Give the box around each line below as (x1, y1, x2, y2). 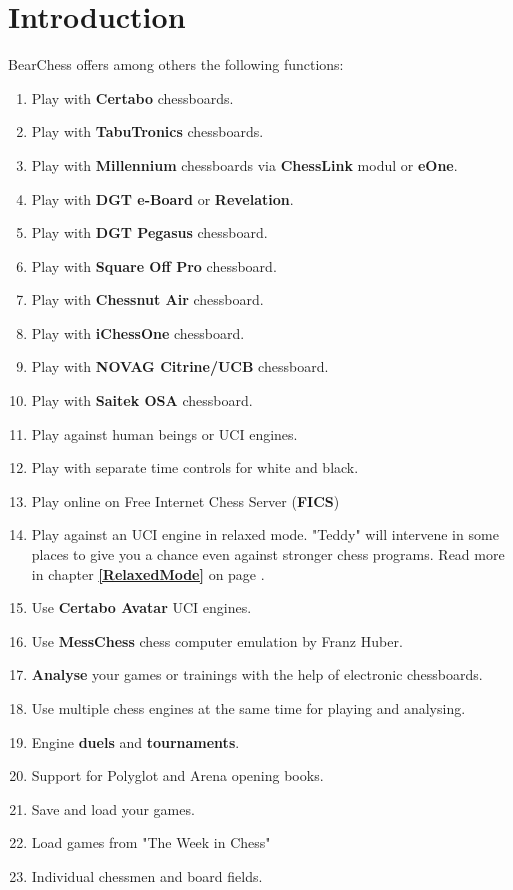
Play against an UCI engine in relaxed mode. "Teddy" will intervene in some (31, 524, 499, 545)
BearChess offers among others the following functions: (8, 54, 344, 75)
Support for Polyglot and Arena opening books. (31, 765, 324, 786)
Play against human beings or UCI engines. (31, 423, 298, 444)
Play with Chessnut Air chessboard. (31, 289, 264, 310)
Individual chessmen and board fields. (31, 865, 263, 886)
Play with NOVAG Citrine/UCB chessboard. (31, 356, 329, 377)
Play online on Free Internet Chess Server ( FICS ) (31, 490, 340, 511)
